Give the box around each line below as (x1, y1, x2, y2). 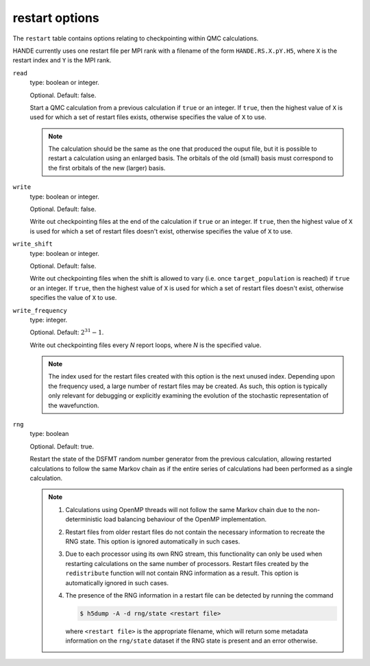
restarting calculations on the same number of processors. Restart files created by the (65, 559, 309, 567)
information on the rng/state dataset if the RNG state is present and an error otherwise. (65, 637, 318, 645)
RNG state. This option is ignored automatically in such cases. (65, 537, 241, 546)
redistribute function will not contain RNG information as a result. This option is (65, 569, 299, 578)
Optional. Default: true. (29, 442, 94, 450)
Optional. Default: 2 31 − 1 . (29, 327, 104, 337)
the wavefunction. (48, 401, 99, 409)
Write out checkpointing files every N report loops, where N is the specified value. (29, 341, 262, 349)
